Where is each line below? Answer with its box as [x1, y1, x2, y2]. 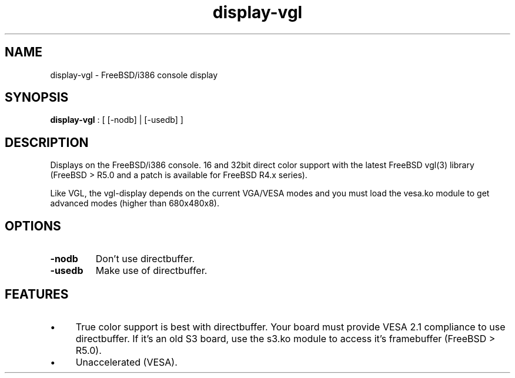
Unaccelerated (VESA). [75, 356, 178, 368]
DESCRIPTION [5, 135, 89, 150]
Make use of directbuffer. [95, 265, 208, 277]
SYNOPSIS [5, 90, 69, 105]
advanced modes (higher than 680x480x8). [50, 198, 219, 209]
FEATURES [5, 286, 69, 302]
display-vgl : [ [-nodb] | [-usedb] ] [50, 115, 183, 125]
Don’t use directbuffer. [95, 253, 195, 265]
